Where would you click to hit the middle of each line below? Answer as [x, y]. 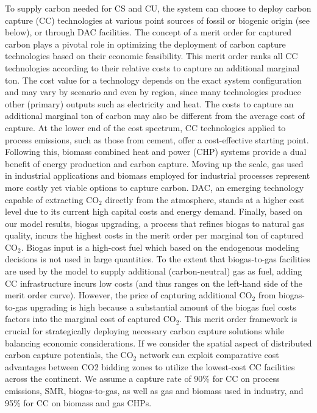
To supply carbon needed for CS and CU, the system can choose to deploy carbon [158, 8]
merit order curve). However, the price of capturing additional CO [129, 295]
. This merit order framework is [238, 319]
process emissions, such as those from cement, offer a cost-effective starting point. [157, 139]
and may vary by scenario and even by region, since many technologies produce [153, 92]
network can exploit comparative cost [209, 355]
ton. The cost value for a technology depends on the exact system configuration [153, 80]
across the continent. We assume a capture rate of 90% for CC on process [142, 379]
